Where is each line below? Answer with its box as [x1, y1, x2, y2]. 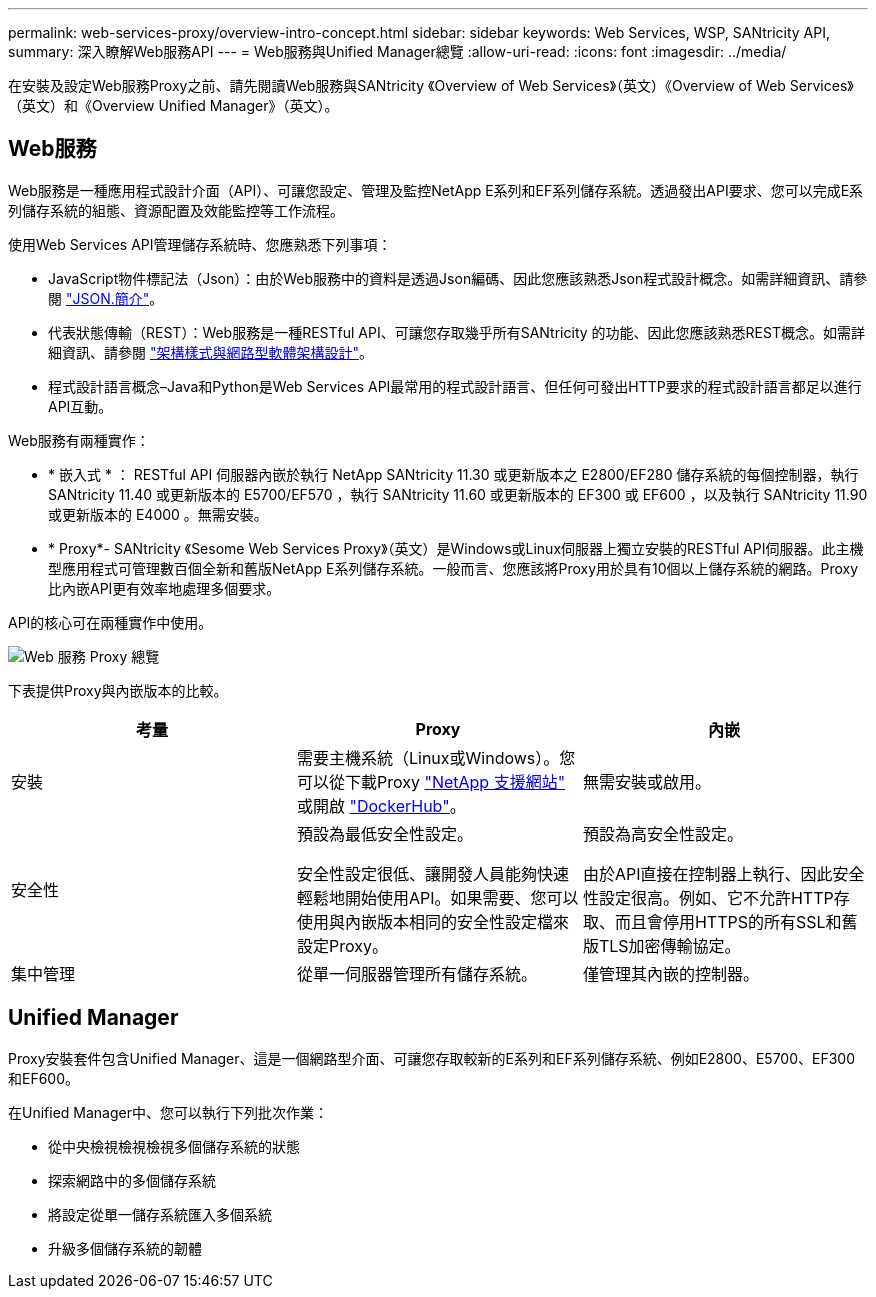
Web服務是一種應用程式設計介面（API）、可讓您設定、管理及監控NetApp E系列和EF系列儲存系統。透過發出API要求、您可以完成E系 [8, 181, 864, 199]
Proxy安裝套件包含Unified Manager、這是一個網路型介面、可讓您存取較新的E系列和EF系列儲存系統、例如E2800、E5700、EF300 [8, 1049, 856, 1067]
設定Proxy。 [296, 935, 388, 956]
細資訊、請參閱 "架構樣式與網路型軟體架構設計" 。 [48, 343, 373, 361]
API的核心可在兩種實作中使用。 [8, 613, 213, 631]
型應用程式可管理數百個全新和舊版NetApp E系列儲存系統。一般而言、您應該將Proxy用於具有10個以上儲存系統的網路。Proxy [48, 559, 859, 577]
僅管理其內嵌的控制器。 [582, 963, 759, 984]
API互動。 [48, 397, 113, 415]
